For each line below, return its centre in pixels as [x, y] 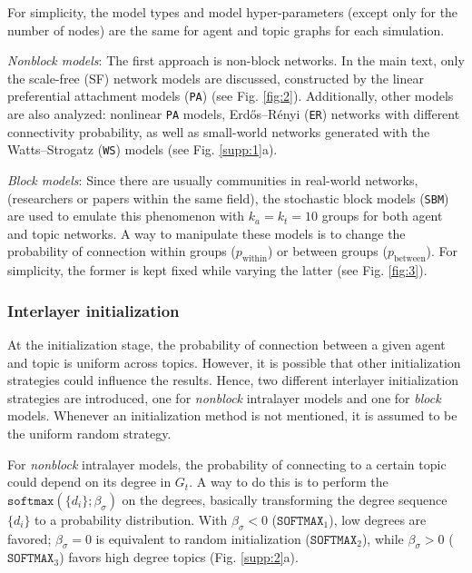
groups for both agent [382, 216]
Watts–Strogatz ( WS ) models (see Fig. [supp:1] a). [143, 149]
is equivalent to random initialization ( [203, 538]
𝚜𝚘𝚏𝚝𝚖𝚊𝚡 [31, 501]
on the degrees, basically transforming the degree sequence [285, 499]
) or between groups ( [327, 251]
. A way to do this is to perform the [289, 482]
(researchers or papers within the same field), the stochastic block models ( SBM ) [228, 198]
